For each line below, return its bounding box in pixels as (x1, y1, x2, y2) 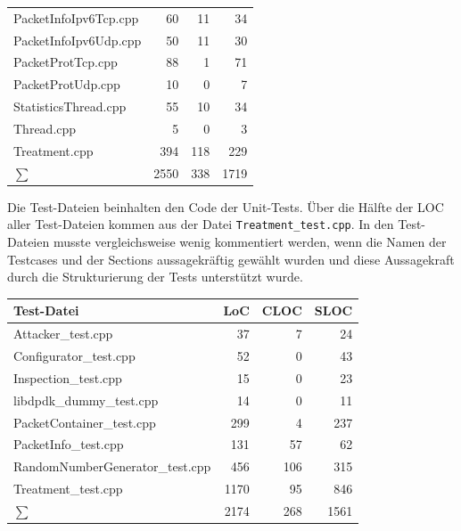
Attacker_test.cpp (13, 324, 113, 343)
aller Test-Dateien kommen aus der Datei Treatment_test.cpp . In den (7, 215, 394, 233)
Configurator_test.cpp (13, 346, 136, 364)
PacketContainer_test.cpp (13, 413, 156, 431)
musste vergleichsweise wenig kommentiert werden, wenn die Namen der (53, 233, 447, 250)
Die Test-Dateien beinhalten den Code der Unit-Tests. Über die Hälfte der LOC (7, 197, 444, 216)
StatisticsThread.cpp (13, 97, 127, 116)
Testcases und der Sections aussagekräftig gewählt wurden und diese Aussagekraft (7, 249, 455, 268)
